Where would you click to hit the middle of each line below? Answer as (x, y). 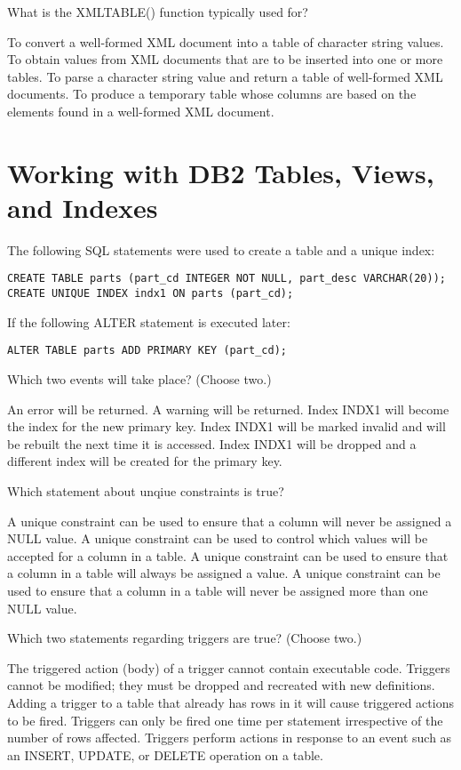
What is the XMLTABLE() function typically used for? (158, 12)
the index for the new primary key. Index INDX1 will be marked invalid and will (227, 426)
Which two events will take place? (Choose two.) (139, 379)
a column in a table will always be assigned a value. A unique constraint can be (224, 573)
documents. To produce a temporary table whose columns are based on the (212, 94)
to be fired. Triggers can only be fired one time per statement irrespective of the (225, 720)
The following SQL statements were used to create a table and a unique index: (221, 249)
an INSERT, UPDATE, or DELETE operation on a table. (165, 754)
